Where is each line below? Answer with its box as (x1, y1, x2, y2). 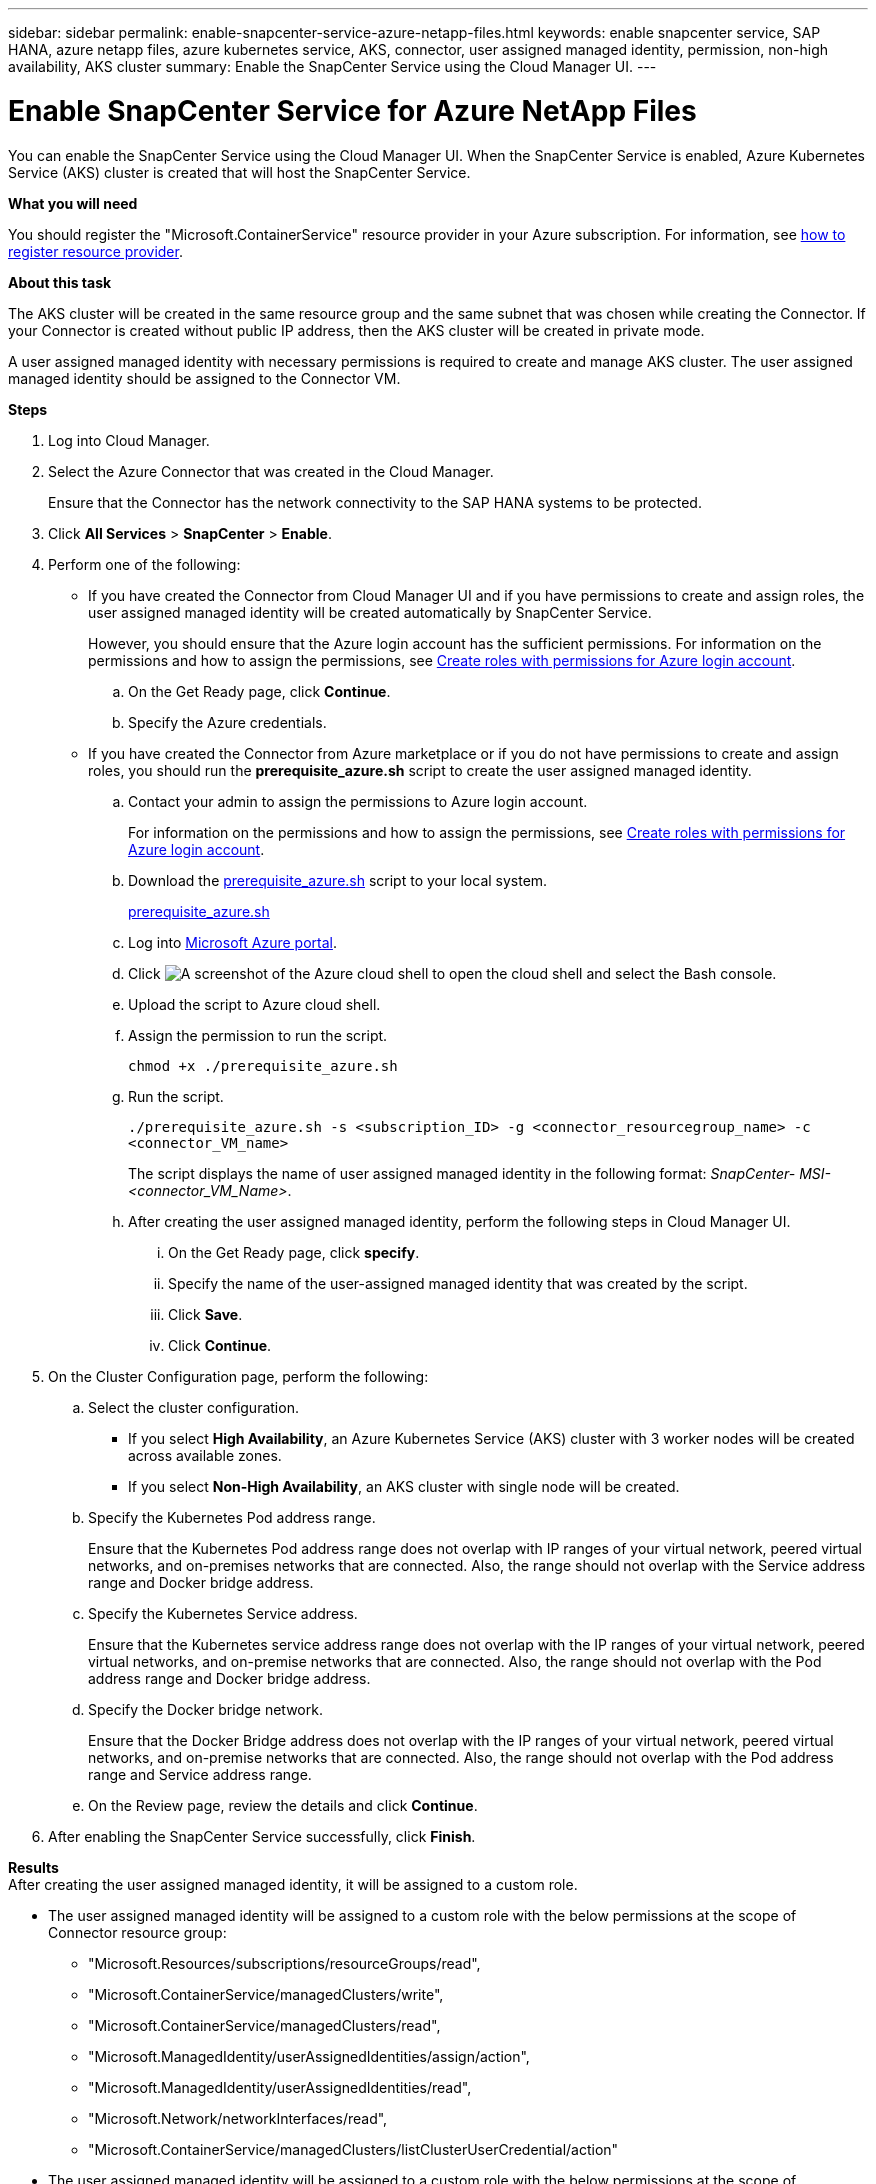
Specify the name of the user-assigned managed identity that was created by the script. (168, 1274, 748, 1292)
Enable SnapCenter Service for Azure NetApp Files (8, 93, 697, 128)
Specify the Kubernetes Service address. (88, 1604, 358, 1622)
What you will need (8, 194, 138, 212)
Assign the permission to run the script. (128, 1026, 388, 1044)
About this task (8, 273, 112, 291)
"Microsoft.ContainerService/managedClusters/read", (88, 2016, 441, 2034)
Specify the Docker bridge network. (88, 1700, 323, 1718)
